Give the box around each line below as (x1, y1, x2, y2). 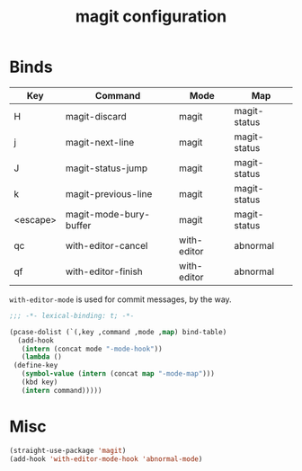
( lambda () (21, 352, 63, 361)
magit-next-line (65, 136, 135, 148)
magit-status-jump (65, 162, 148, 174)
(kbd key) (21, 378, 58, 387)
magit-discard (65, 110, 128, 122)
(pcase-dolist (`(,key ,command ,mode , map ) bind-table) (9, 327, 227, 336)
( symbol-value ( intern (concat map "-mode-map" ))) (21, 369, 216, 378)
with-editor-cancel (65, 239, 148, 252)
